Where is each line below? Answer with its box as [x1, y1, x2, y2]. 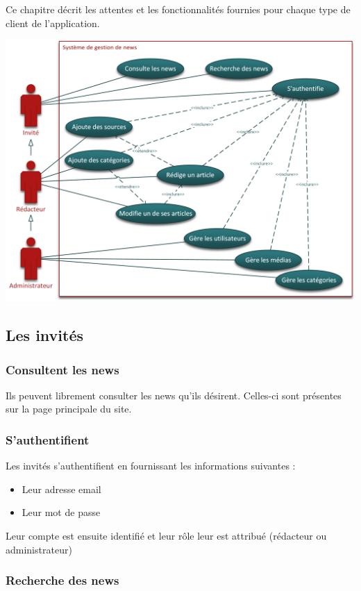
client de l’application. [6, 15, 100, 30]
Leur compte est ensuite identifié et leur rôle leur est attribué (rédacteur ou [6, 528, 327, 542]
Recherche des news [6, 572, 119, 589]
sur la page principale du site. [6, 401, 132, 416]
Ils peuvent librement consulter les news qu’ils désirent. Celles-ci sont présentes [6, 388, 342, 402]
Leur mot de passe [22, 505, 101, 519]
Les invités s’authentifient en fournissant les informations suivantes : [6, 458, 296, 473]
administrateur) [6, 542, 72, 556]
